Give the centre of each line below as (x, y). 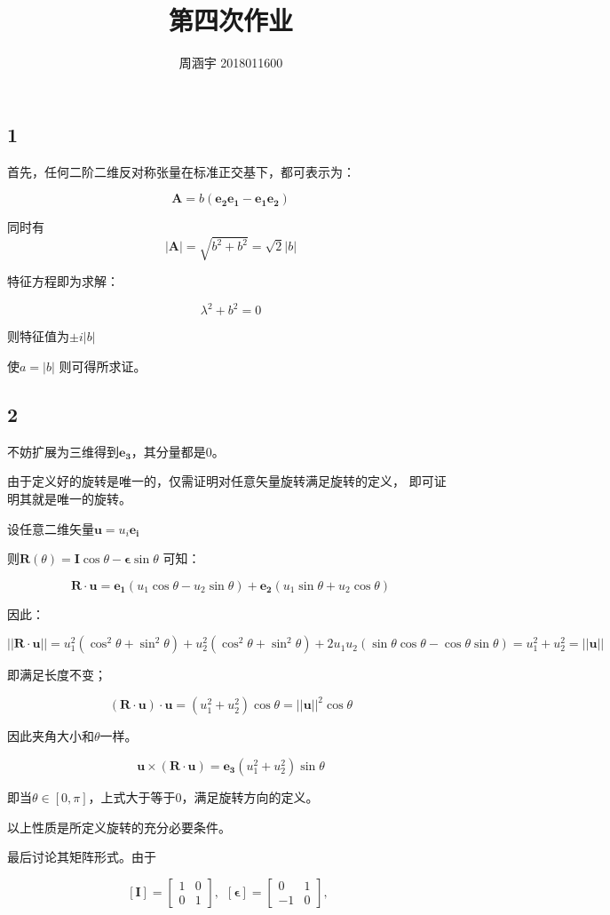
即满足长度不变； (57, 675)
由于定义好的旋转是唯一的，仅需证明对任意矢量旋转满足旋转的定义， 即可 (221, 481)
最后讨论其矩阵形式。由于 (82, 857)
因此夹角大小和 (51, 736)
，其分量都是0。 (178, 451)
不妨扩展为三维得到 (63, 451)
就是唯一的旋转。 (81, 498)
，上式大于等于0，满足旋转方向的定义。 (203, 797)
